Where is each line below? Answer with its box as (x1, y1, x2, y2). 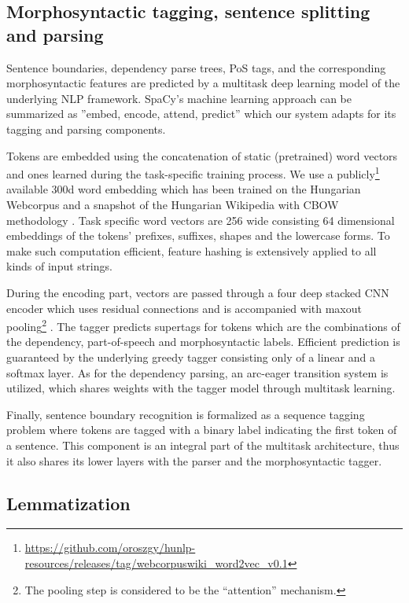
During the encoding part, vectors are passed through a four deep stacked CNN (6, 284, 389, 300)
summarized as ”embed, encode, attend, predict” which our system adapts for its (6, 105, 396, 122)
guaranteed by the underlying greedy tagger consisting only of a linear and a (6, 349, 375, 365)
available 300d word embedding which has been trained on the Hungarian (6, 181, 361, 197)
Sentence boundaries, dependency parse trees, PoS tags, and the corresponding (6, 59, 386, 75)
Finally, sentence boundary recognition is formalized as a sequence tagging (6, 406, 365, 422)
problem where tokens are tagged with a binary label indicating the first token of (6, 421, 397, 438)
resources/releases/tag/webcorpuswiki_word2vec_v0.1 (24, 554, 288, 571)
